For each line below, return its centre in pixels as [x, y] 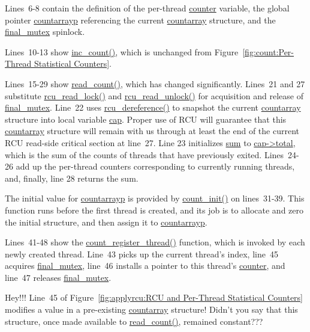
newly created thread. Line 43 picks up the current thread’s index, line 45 [142, 254]
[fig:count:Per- [268, 51]
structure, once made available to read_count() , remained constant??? [134, 321]
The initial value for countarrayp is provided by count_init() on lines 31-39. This [155, 198]
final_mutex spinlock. [45, 32]
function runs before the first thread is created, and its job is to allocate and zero [154, 210]
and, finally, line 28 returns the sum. [72, 178]
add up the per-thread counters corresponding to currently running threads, [155, 166]
